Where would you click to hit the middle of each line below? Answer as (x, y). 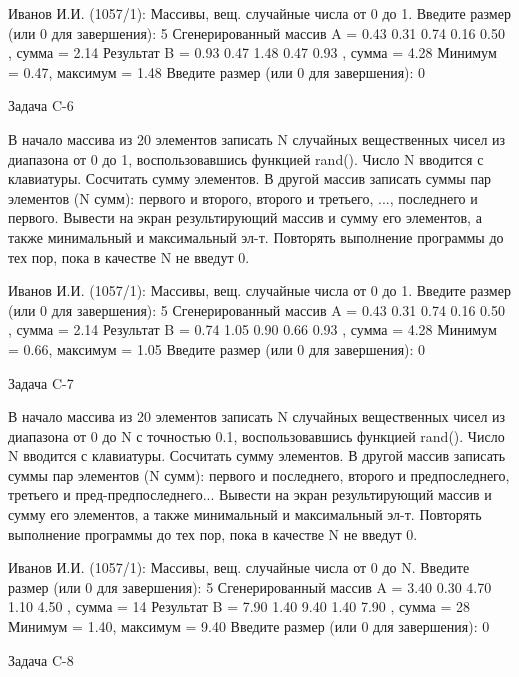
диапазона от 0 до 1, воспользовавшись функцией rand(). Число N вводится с (246, 158)
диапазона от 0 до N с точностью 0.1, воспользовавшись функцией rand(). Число (256, 435)
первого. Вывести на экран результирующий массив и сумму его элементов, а (245, 217)
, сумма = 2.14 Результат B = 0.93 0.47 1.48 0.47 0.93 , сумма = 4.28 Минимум (252, 52)
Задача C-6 (41, 105)
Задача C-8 (41, 659)
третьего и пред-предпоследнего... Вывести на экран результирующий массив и (250, 494)
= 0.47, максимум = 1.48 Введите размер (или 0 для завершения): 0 (217, 71)
